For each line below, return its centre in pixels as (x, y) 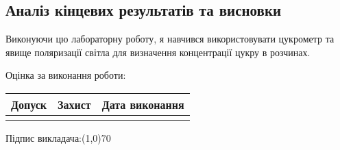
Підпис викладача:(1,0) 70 (58, 137)
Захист (74, 104)
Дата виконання (143, 104)
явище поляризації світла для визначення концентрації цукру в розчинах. (158, 52)
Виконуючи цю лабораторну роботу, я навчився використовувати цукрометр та (170, 39)
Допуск (29, 104)
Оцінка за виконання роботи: (66, 75)
